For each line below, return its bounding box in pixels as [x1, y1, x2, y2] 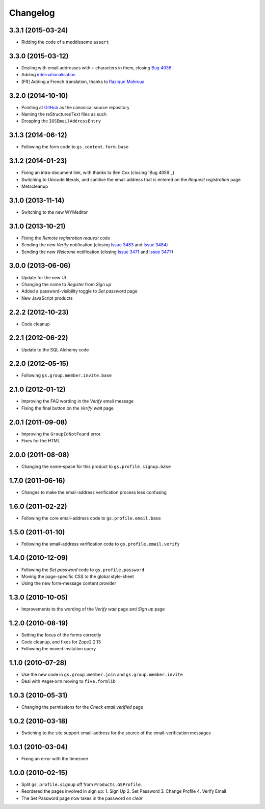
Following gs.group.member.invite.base [21, 373, 112, 378]
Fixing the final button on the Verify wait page [21, 405, 114, 411]
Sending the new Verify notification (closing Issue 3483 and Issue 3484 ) [21, 242, 168, 248]
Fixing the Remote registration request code [21, 235, 110, 241]
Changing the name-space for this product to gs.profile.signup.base [21, 463, 171, 469]
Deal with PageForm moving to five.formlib [21, 678, 116, 684]
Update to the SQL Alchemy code [21, 347, 89, 352]
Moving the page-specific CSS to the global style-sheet [21, 573, 134, 579]
